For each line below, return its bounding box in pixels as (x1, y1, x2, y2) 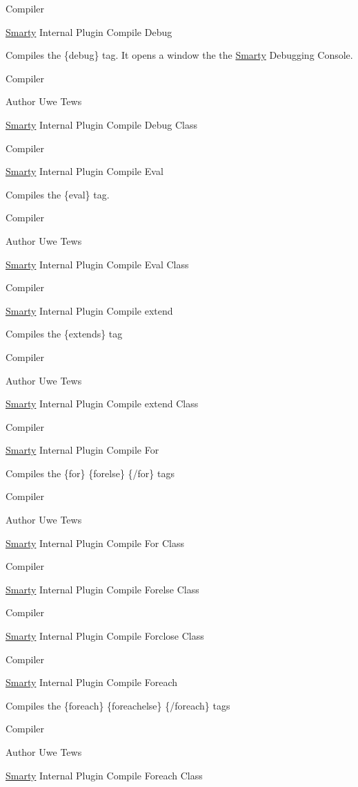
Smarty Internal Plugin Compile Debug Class (6, 117, 197, 131)
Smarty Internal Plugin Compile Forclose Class (6, 629, 204, 643)
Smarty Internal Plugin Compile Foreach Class (6, 768, 203, 782)
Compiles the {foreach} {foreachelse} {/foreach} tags (6, 698, 230, 712)
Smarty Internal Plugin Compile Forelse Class (6, 582, 199, 596)
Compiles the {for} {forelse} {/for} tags (6, 465, 175, 480)
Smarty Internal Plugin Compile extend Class (6, 396, 199, 411)
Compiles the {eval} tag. (6, 187, 110, 201)
